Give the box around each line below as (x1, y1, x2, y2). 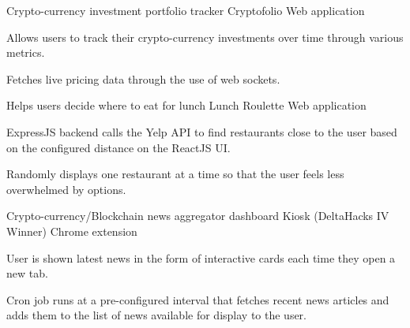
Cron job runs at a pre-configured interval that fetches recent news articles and (6, 291, 389, 307)
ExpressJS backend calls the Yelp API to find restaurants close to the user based (6, 123, 397, 140)
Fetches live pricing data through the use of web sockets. (6, 70, 280, 87)
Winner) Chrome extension (6, 222, 137, 239)
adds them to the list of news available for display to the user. (6, 307, 307, 323)
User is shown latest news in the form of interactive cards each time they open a (6, 249, 396, 266)
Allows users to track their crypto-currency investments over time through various (6, 28, 404, 45)
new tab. (6, 265, 48, 281)
